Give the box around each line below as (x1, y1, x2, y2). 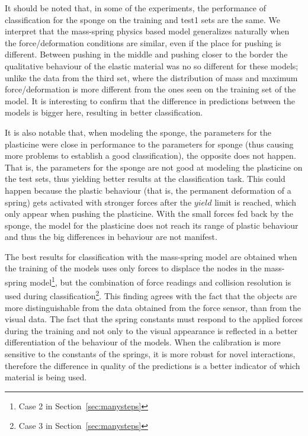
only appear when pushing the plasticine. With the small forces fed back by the (5, 207, 293, 220)
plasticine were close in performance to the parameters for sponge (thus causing (5, 137, 294, 150)
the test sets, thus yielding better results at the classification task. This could (5, 172, 285, 185)
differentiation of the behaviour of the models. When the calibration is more (5, 336, 281, 348)
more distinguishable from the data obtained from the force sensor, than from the (5, 301, 301, 313)
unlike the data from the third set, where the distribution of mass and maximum (5, 71, 298, 84)
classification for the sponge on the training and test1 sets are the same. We (5, 13, 280, 25)
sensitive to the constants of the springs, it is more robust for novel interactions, (5, 347, 296, 360)
